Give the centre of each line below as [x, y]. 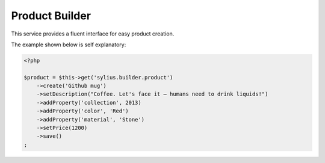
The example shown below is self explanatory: [69, 45]
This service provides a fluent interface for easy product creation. [93, 34]
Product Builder [51, 16]
